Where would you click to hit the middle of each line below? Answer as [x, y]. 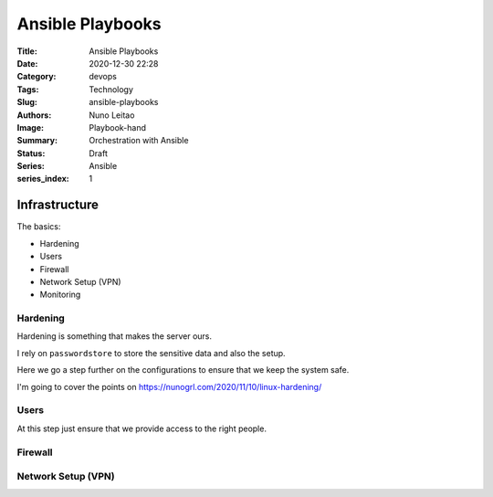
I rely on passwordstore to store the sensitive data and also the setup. [152, 353]
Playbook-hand [117, 127]
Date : [27, 63]
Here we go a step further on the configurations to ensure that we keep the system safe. [183, 370]
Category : [37, 77]
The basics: [39, 227]
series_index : [43, 179]
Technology [111, 89]
